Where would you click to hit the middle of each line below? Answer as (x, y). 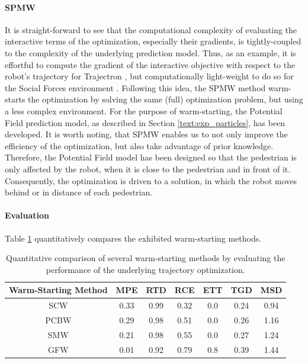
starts (15, 99)
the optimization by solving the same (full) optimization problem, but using (166, 99)
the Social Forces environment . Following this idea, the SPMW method (135, 87)
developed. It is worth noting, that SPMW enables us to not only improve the (146, 134)
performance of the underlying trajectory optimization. (145, 269)
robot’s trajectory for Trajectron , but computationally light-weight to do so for (149, 76)
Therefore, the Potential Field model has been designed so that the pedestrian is (151, 157)
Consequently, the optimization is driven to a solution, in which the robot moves (151, 180)
